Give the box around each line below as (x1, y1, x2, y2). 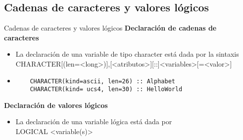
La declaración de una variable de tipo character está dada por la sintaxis (15, 49, 239, 59)
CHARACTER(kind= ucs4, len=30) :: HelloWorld (30, 86, 183, 93)
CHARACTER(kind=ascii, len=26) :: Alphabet (30, 77, 175, 85)
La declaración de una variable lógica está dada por (15, 116, 172, 127)
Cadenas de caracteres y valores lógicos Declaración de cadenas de (4, 23, 217, 33)
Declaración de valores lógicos (4, 100, 108, 110)
